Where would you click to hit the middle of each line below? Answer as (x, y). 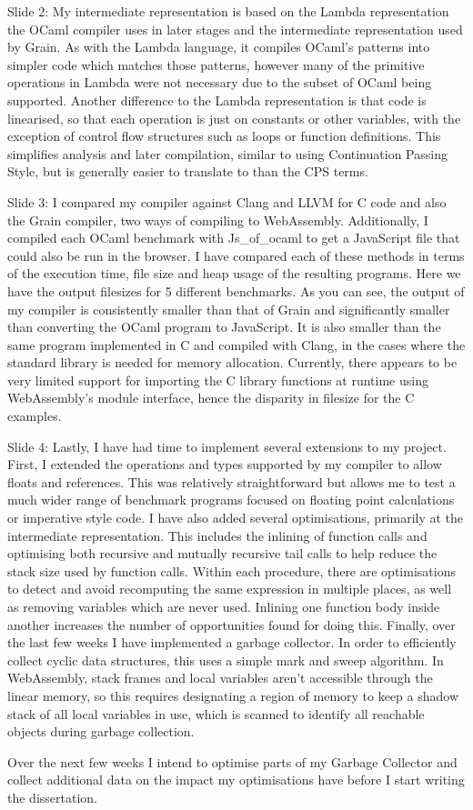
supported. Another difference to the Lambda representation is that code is (217, 100)
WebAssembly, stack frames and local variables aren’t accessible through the (220, 678)
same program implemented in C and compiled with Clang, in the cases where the (236, 344)
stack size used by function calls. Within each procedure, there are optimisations (231, 570)
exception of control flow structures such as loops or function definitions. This (224, 136)
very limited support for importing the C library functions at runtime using (218, 380)
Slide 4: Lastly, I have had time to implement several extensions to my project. (227, 446)
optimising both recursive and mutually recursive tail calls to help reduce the (222, 553)
